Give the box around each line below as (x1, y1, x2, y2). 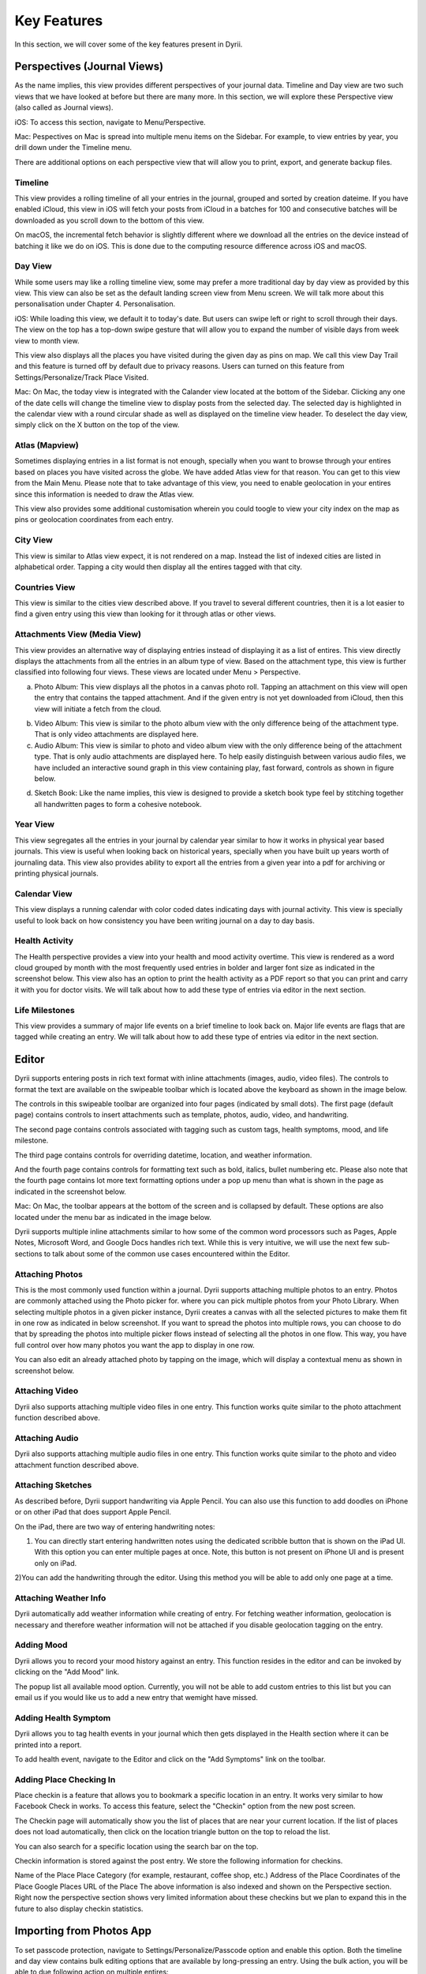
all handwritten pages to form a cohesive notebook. (34, 799, 202, 809)
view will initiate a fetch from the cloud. (34, 704, 162, 714)
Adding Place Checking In (14, 1773, 116, 1784)
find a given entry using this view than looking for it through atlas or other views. (14, 609, 276, 619)
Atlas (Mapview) (14, 440, 79, 451)
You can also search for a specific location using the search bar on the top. (14, 1841, 259, 1851)
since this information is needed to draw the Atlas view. (14, 490, 195, 499)
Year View (14, 819, 55, 830)
